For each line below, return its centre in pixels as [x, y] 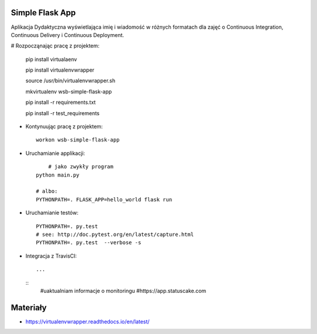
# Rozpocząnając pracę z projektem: [55, 46]
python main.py [58, 175]
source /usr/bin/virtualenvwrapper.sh [70, 81]
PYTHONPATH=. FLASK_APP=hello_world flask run [104, 199]
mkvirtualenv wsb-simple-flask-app [69, 92]
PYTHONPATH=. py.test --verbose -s [89, 243]
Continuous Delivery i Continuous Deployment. [68, 35]
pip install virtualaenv [51, 59]
